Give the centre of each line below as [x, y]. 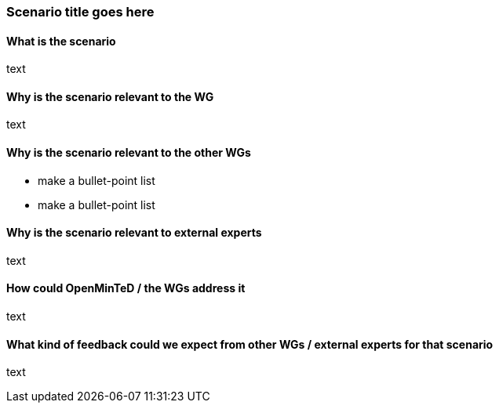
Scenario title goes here [80, 12]
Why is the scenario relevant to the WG [110, 96]
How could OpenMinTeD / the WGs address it [126, 288]
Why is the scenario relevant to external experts [134, 233]
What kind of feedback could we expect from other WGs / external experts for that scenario [250, 344]
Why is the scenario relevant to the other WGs [129, 153]
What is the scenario [61, 41]
